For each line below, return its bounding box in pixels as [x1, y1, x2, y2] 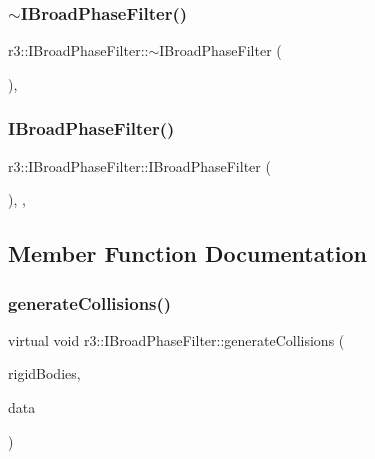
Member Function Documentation [8, 238, 368, 269]
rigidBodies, [8, 363, 81, 384]
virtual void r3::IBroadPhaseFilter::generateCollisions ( [8, 329, 345, 350]
